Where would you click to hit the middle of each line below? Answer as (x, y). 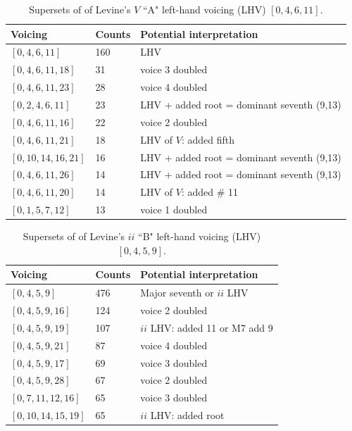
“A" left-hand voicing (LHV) (205, 9)
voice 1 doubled (174, 210)
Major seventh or (177, 293)
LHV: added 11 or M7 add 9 (212, 327)
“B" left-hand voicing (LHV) (200, 236)
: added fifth (208, 139)
